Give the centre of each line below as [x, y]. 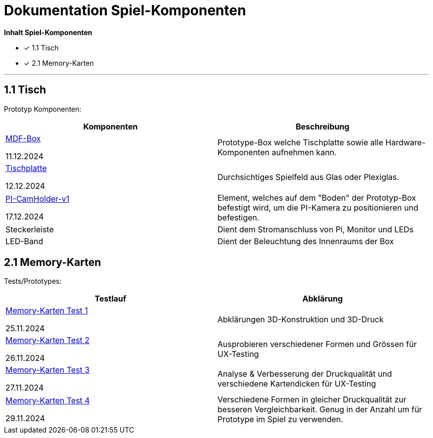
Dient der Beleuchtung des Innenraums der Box [306, 241]
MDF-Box [23, 138]
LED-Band [24, 241]
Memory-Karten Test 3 [48, 370]
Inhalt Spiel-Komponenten [48, 32]
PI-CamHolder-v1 [38, 198]
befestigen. [238, 217]
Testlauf [110, 299]
